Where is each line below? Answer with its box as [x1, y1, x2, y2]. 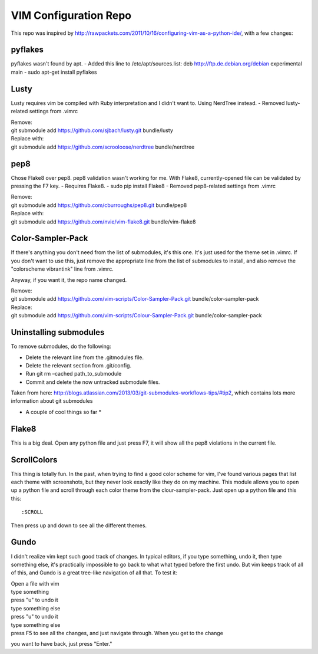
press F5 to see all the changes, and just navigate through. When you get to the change [11, 630, 224, 637]
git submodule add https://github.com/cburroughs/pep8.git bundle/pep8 [11, 201, 187, 209]
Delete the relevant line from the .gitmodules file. [25, 354, 144, 361]
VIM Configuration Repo [11, 9, 132, 22]
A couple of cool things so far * [25, 408, 102, 415]
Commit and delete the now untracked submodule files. [25, 378, 160, 386]
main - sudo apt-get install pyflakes [11, 68, 97, 75]
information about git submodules [11, 397, 93, 405]
